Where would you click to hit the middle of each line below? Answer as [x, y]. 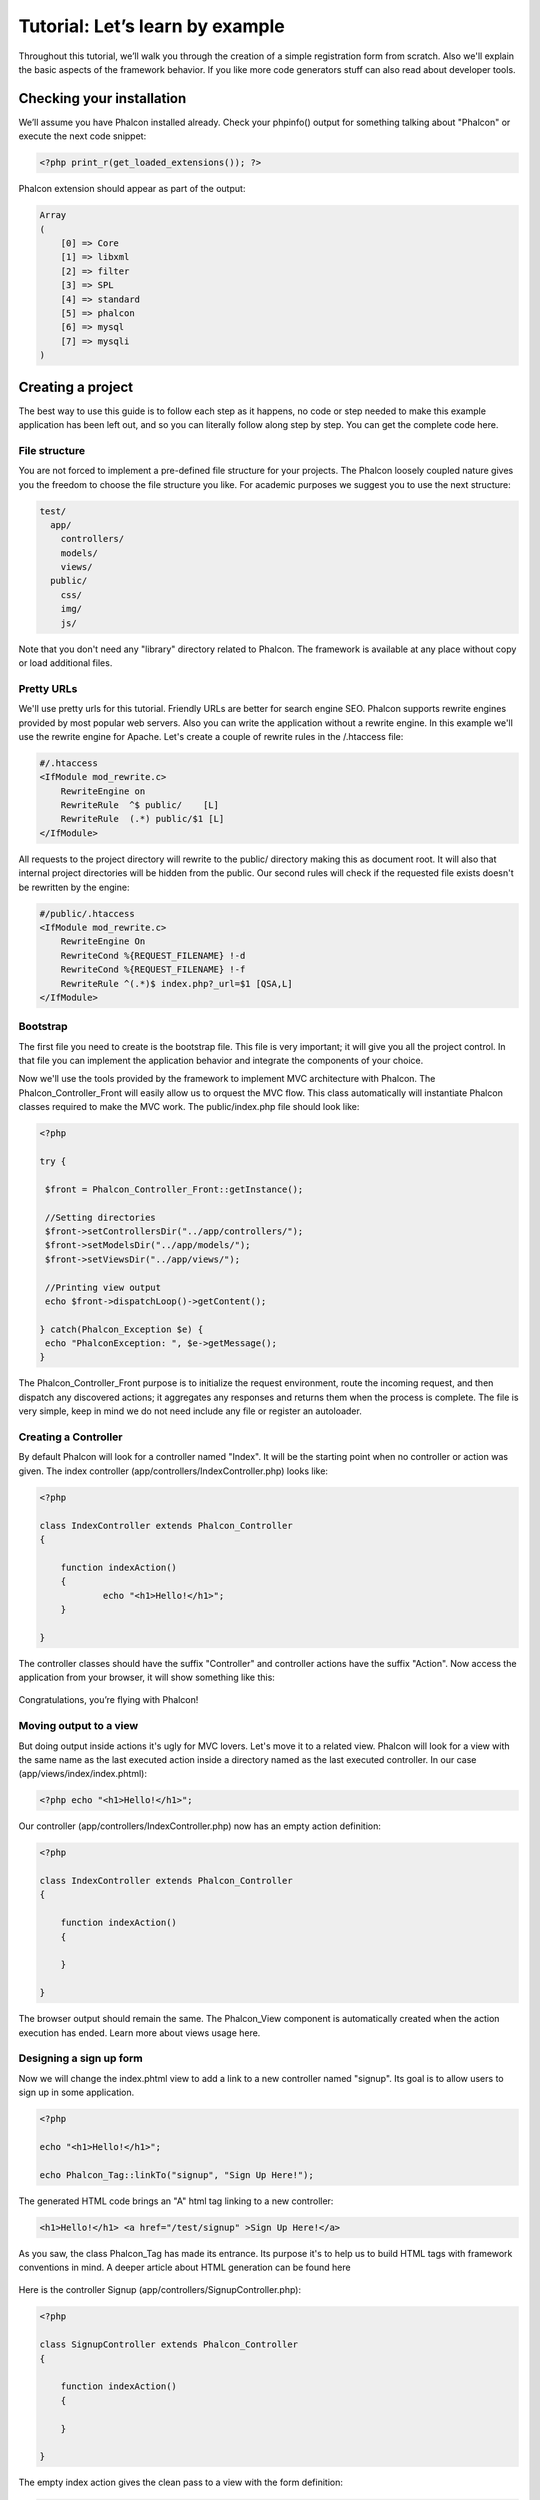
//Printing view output [103, 1287]
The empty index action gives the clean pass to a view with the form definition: [181, 2482]
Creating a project [76, 386]
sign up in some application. [76, 2092]
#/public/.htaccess [87, 913]
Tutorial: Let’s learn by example [151, 26]
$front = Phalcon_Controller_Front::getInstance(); [174, 1189]
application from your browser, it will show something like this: [146, 1677]
